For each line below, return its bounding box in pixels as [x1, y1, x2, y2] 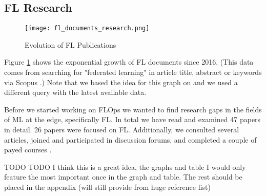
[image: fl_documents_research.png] [25, 25, 150, 32]
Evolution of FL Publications [25, 39, 116, 50]
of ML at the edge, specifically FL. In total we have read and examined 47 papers [4, 114, 261, 125]
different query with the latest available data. [4, 87, 147, 97]
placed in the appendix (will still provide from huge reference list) [4, 181, 211, 192]
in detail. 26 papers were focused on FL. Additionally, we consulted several [4, 124, 239, 135]
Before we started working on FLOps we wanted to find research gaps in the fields [4, 104, 262, 114]
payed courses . [4, 144, 52, 155]
